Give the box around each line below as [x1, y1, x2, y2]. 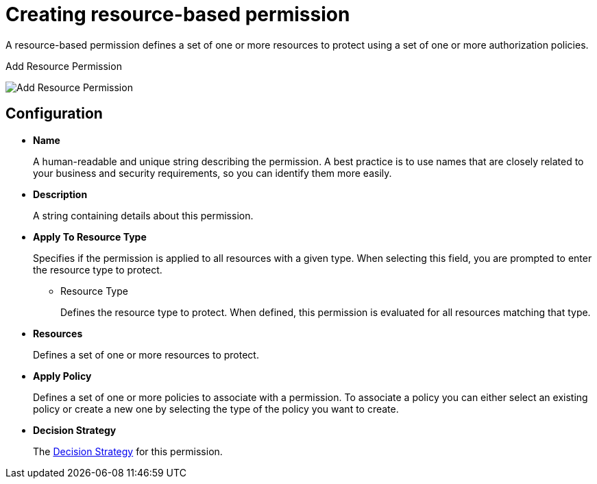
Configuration [5, 105, 103, 123]
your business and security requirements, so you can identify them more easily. [33, 167, 392, 179]
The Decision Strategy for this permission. [33, 445, 223, 457]
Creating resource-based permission [5, 3, 350, 26]
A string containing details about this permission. [33, 209, 254, 221]
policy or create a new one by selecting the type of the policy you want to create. [33, 402, 399, 415]
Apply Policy [33, 370, 92, 382]
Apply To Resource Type [33, 230, 147, 243]
